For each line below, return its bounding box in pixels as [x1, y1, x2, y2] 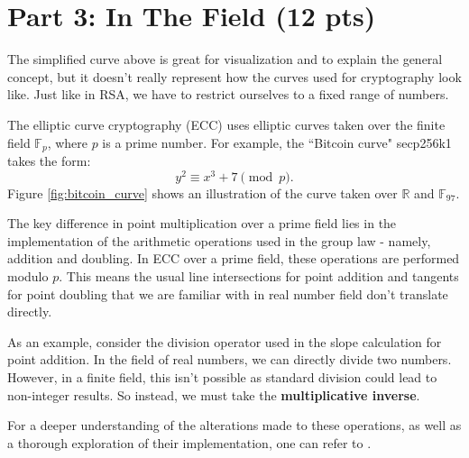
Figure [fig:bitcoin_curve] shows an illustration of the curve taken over [7, 183, 398, 202]
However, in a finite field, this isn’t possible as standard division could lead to [7, 367, 437, 386]
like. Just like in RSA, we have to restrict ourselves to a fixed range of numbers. [7, 85, 449, 104]
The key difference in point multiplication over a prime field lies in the [7, 214, 397, 233]
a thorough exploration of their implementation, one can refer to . [7, 433, 372, 452]
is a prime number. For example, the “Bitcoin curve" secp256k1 [102, 133, 452, 151]
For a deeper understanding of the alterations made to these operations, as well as [7, 416, 462, 435]
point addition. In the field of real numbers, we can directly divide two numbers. [7, 350, 452, 369]
